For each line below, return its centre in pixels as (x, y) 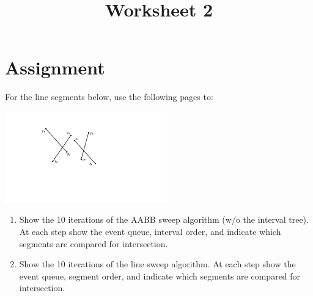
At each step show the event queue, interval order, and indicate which (150, 231)
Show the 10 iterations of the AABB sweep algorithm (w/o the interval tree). (164, 219)
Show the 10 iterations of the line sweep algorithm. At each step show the (157, 264)
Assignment (55, 67)
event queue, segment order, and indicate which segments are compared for (160, 276)
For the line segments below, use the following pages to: (109, 97)
